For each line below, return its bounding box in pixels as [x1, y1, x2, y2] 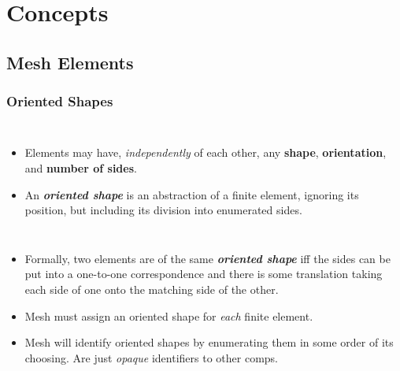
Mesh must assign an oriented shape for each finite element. [24, 307, 313, 324]
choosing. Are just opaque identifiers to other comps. [24, 349, 278, 365]
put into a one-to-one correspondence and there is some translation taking [24, 265, 383, 282]
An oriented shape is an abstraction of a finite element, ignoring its [24, 186, 359, 202]
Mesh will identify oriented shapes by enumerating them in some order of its [24, 334, 394, 351]
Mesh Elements [6, 50, 134, 74]
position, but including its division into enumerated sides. [24, 202, 302, 218]
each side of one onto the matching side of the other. [24, 280, 279, 297]
